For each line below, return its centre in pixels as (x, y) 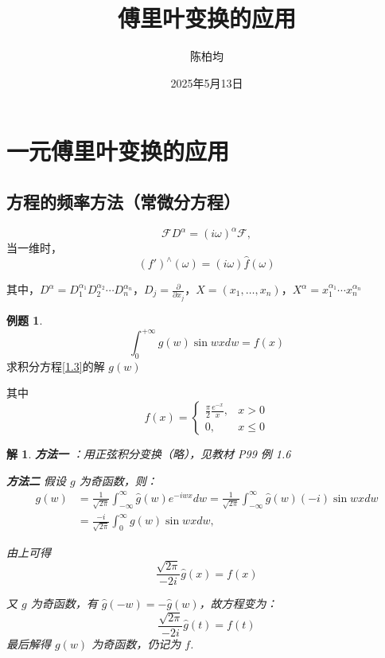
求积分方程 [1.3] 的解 (56, 366)
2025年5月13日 (207, 82)
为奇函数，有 (64, 603)
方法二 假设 (37, 480)
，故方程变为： (238, 603)
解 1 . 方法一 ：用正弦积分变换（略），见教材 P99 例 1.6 (149, 454)
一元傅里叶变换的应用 (118, 151)
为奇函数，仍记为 (136, 643)
